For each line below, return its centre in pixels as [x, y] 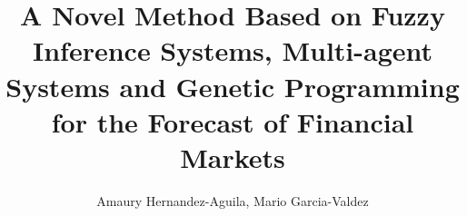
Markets [233, 157]
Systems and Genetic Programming [233, 86]
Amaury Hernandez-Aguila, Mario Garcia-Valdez [233, 200]
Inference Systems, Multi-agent [233, 50]
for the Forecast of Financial [233, 121]
